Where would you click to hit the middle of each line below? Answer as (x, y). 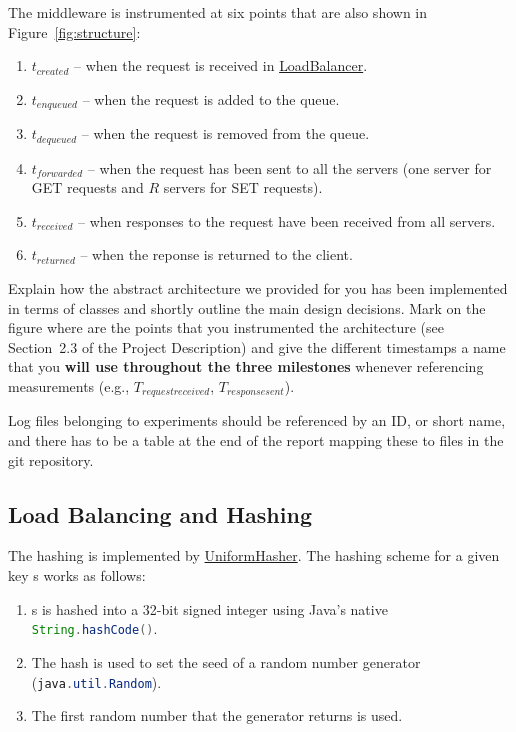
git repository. (51, 459)
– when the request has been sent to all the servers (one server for (289, 167)
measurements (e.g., (69, 386)
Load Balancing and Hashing (160, 513)
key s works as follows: (77, 575)
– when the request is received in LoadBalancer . (220, 65)
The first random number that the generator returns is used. (217, 715)
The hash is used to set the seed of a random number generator (226, 661)
